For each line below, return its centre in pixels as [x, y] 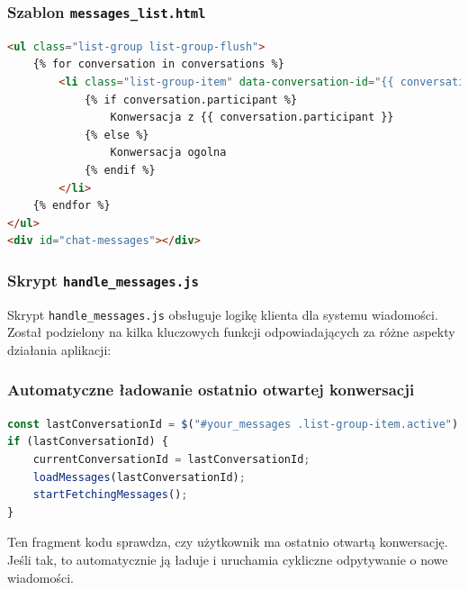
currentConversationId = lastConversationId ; [171, 459]
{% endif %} [120, 170]
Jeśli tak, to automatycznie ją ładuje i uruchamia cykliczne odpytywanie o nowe [228, 559]
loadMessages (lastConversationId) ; [139, 477]
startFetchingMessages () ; [110, 495]
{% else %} [117, 135]
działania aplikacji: [59, 349]
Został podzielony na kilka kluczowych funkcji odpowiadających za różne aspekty [231, 332]
